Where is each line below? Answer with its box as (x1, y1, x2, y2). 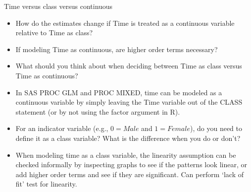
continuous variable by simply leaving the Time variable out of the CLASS (15, 97, 243, 107)
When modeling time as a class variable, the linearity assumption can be (15, 149, 236, 160)
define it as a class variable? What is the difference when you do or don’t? (15, 132, 241, 143)
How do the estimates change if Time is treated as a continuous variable (15, 17, 235, 28)
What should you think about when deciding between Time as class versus (15, 61, 242, 71)
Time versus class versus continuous (4, 1, 113, 11)
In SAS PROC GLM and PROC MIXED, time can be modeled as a (15, 87, 222, 97)
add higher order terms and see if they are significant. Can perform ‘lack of (15, 169, 244, 179)
